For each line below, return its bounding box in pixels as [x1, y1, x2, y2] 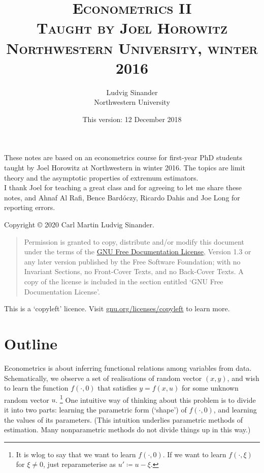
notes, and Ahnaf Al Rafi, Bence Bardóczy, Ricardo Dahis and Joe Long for [4, 192, 240, 202]
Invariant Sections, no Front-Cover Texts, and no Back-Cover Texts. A [24, 266, 244, 277]
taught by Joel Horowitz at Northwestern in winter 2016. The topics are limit [4, 162, 245, 173]
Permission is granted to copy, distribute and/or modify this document [24, 236, 245, 247]
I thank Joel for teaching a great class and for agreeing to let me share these [4, 182, 242, 193]
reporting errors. [4, 202, 55, 213]
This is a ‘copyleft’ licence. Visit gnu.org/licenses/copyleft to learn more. [4, 303, 230, 314]
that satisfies [97, 382, 137, 393]
